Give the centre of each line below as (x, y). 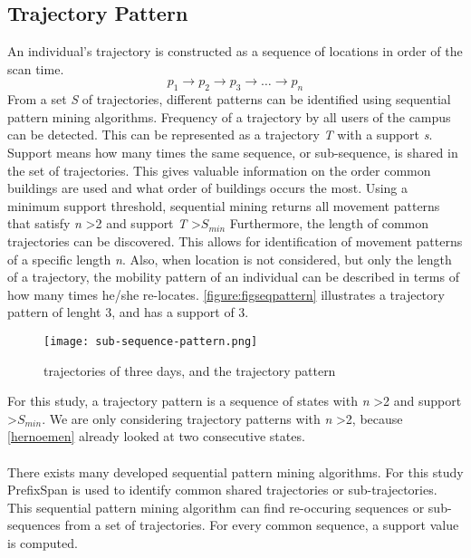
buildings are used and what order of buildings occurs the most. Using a (208, 188)
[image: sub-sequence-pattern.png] (151, 341)
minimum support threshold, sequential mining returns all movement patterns (224, 205)
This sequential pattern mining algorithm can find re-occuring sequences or (216, 507)
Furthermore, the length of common (329, 223)
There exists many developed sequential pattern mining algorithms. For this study (235, 471)
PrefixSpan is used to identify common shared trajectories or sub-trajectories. (222, 490)
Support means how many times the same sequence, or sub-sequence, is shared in (233, 152)
